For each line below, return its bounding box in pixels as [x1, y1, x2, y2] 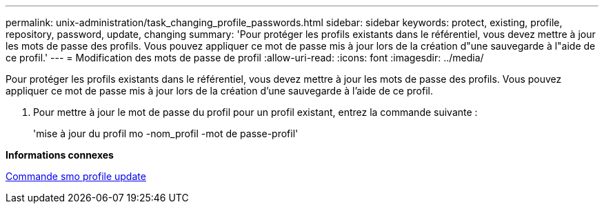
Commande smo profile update [6, 170, 146, 182]
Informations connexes [6, 149, 114, 161]
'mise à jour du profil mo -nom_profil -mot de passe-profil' [33, 128, 299, 139]
